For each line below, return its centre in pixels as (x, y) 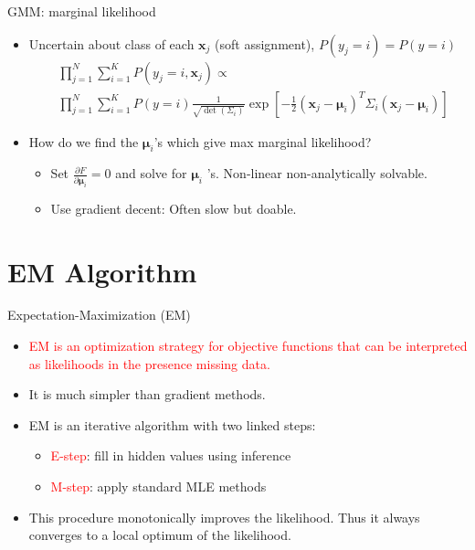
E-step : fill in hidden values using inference (171, 455)
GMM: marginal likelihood (82, 11)
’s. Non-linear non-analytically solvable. (317, 173)
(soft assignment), (265, 43)
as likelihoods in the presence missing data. (149, 363)
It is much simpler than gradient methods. (147, 394)
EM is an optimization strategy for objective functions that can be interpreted (248, 346)
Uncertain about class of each (111, 43)
